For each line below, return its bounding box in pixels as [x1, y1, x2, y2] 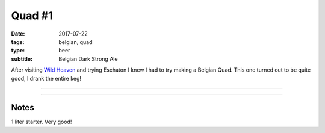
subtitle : [11, 55, 33, 63]
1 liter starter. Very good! [11, 118, 72, 126]
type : [11, 47, 25, 54]
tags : [11, 38, 25, 45]
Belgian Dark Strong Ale [58, 55, 118, 63]
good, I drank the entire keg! [11, 75, 81, 82]
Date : [11, 30, 25, 37]
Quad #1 [11, 9, 53, 22]
